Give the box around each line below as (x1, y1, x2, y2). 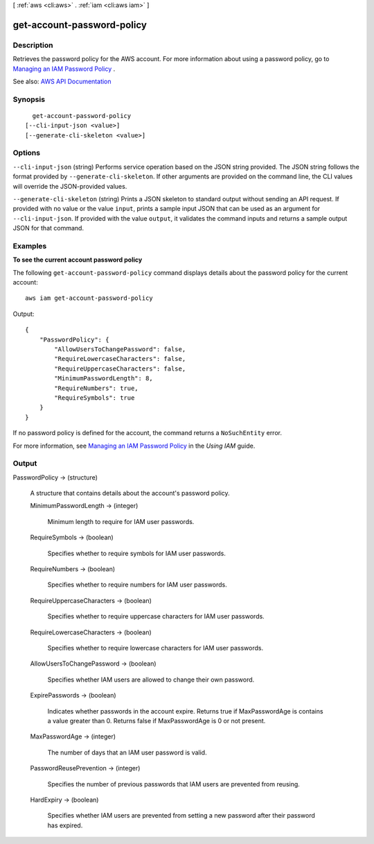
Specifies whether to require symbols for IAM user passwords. (47, 549, 226, 557)
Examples (12, 241, 47, 251)
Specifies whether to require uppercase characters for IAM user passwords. (47, 612, 265, 621)
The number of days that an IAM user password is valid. (47, 748, 207, 757)
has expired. (47, 821, 83, 829)
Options (12, 148, 41, 158)
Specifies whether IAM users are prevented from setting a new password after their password (47, 811, 315, 820)
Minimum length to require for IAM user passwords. (47, 517, 195, 525)
